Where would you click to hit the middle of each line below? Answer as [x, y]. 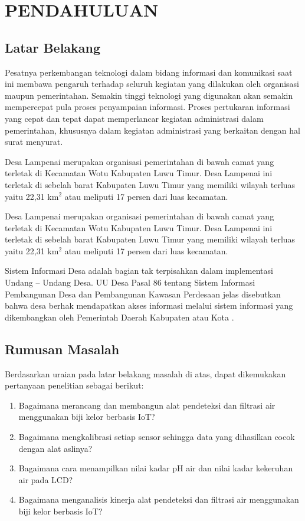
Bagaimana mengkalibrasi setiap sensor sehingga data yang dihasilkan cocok [157, 437]
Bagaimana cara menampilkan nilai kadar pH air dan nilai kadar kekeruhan [156, 468]
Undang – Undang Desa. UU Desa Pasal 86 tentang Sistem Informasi [130, 282]
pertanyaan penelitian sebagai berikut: [74, 385]
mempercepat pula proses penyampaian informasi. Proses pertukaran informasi [147, 107]
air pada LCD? [46, 479]
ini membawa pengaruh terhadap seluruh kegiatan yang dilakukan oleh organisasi [152, 84]
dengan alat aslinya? [55, 448]
